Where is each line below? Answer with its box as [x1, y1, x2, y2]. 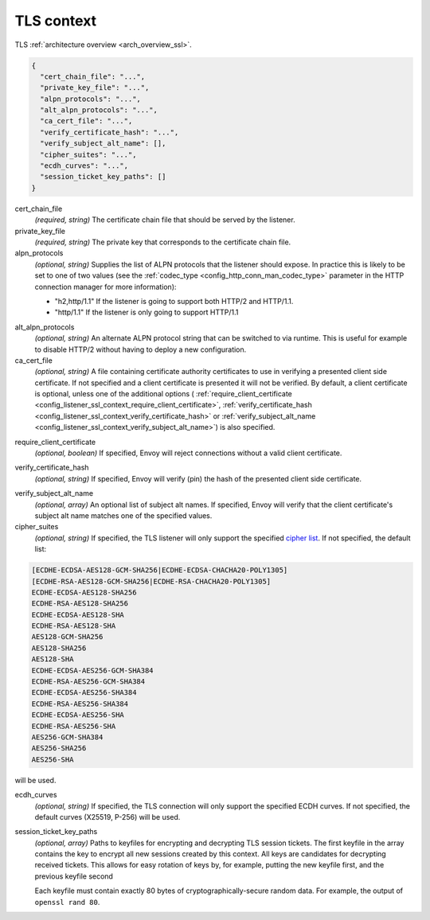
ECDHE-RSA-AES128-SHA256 [31, 599, 129, 608]
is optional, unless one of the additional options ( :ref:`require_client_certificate [34, 389, 292, 399]
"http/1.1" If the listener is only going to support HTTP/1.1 [54, 307, 239, 318]
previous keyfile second [34, 871, 113, 881]
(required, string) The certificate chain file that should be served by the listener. [34, 215, 295, 224]
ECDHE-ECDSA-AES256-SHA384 [31, 688, 137, 697]
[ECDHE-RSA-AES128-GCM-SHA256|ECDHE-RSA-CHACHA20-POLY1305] [31, 577, 272, 586]
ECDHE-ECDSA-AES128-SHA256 [31, 587, 137, 597]
